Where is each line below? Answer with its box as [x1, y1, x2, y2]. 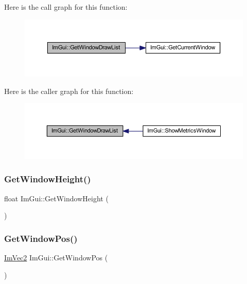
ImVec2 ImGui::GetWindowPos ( [4, 252, 108, 263]
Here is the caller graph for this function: [4, 85, 134, 96]
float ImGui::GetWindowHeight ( [4, 193, 109, 203]
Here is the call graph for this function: [4, 2, 128, 12]
